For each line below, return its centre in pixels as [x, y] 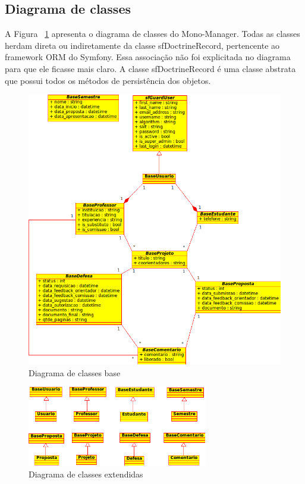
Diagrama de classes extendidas [86, 474]
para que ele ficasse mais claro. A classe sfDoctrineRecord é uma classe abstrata [150, 68]
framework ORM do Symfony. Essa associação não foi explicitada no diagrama [148, 57]
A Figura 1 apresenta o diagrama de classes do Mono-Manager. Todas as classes [152, 34]
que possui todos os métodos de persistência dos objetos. [108, 80]
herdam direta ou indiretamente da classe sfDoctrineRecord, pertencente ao [142, 45]
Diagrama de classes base [75, 372]
